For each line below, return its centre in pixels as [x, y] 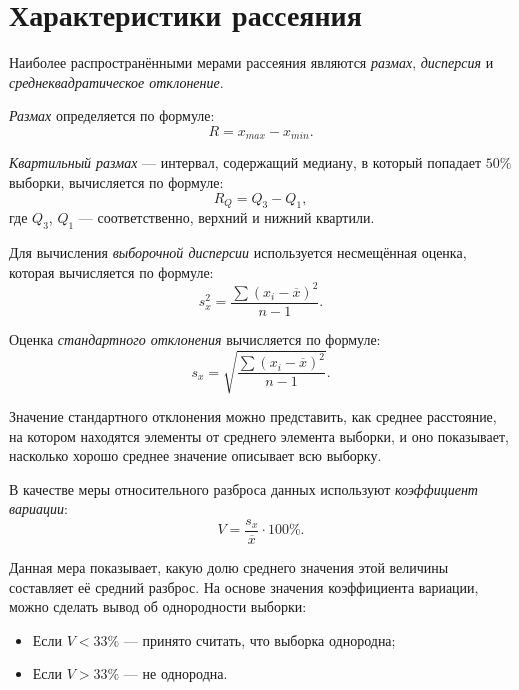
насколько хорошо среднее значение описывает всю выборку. [195, 455]
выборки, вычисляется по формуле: [116, 181]
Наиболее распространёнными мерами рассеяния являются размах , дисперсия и [251, 62]
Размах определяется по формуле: [112, 115]
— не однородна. [175, 673]
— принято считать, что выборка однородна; [259, 639]
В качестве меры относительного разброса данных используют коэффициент [243, 488]
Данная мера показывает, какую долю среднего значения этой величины [229, 567]
